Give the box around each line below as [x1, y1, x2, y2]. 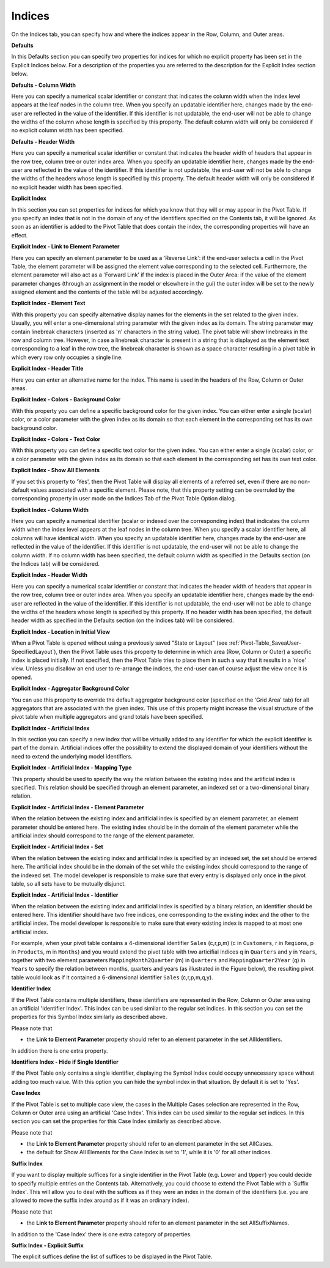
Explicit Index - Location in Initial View [11, 628, 110, 636]
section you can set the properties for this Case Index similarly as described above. [11, 1118, 221, 1125]
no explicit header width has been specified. [11, 184, 123, 191]
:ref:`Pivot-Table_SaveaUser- [229, 639, 302, 647]
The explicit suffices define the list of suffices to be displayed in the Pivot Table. [11, 1253, 213, 1260]
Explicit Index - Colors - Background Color [11, 396, 121, 403]
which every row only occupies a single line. [11, 354, 123, 361]
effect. [11, 231, 28, 239]
